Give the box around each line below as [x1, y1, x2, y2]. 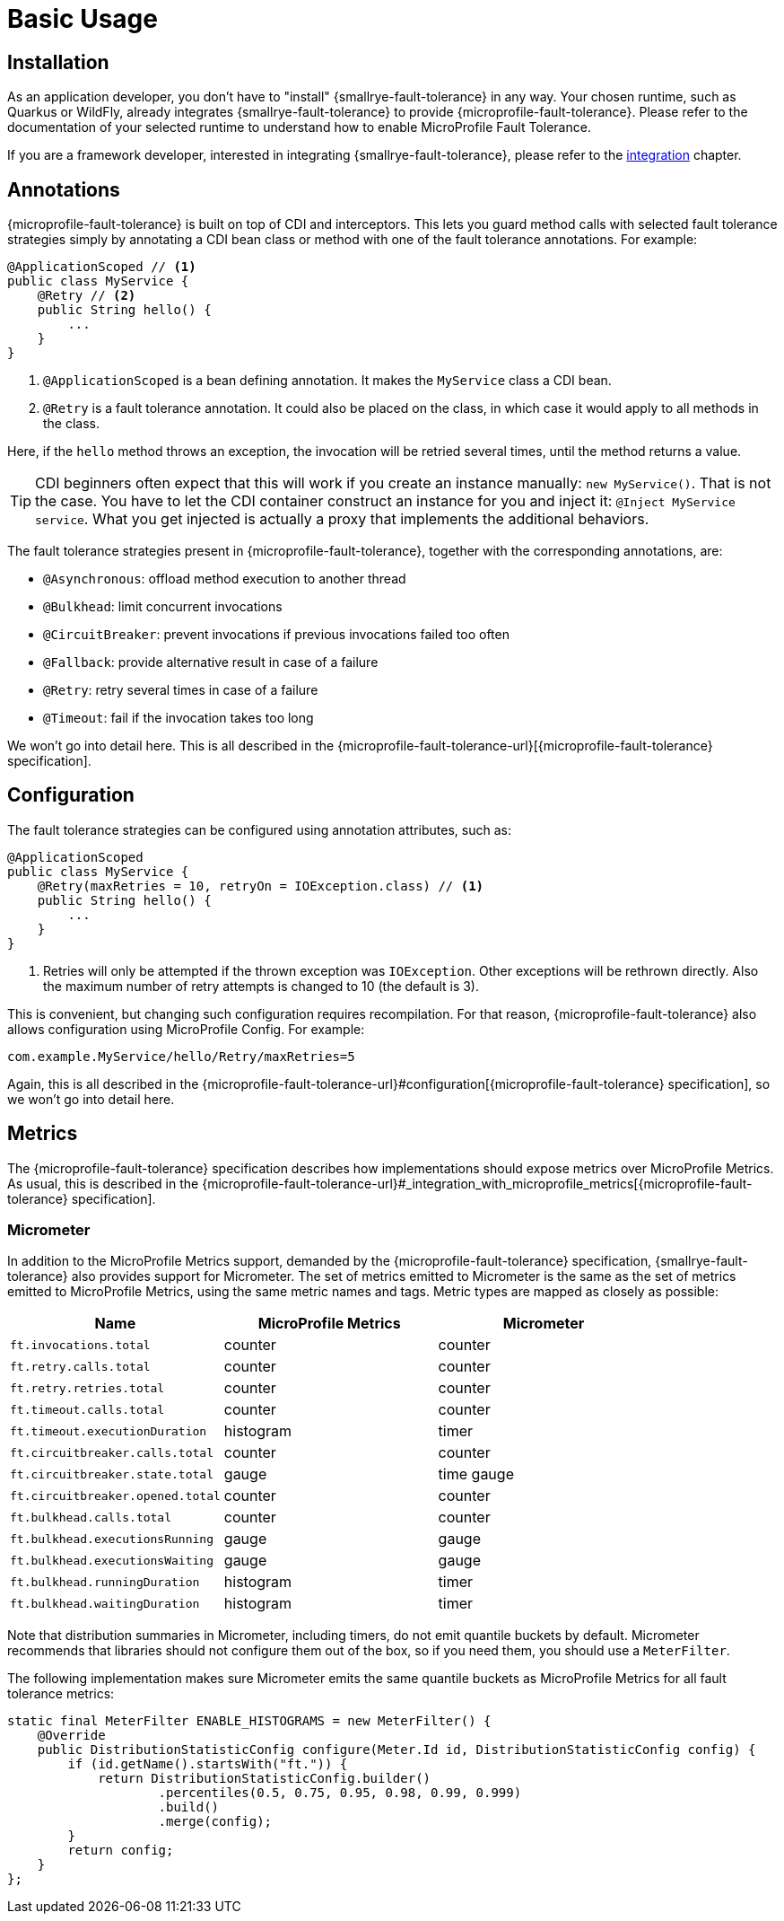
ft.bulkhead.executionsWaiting [10, 1553, 213, 1567]
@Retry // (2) [37, 288, 136, 303]
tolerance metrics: [7, 1686, 115, 1702]
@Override [37, 1728, 106, 1743]
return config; [67, 1843, 174, 1858]
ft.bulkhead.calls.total [10, 1510, 172, 1524]
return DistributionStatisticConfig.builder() [98, 1771, 431, 1786]
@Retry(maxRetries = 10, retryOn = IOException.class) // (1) [37, 878, 484, 893]
